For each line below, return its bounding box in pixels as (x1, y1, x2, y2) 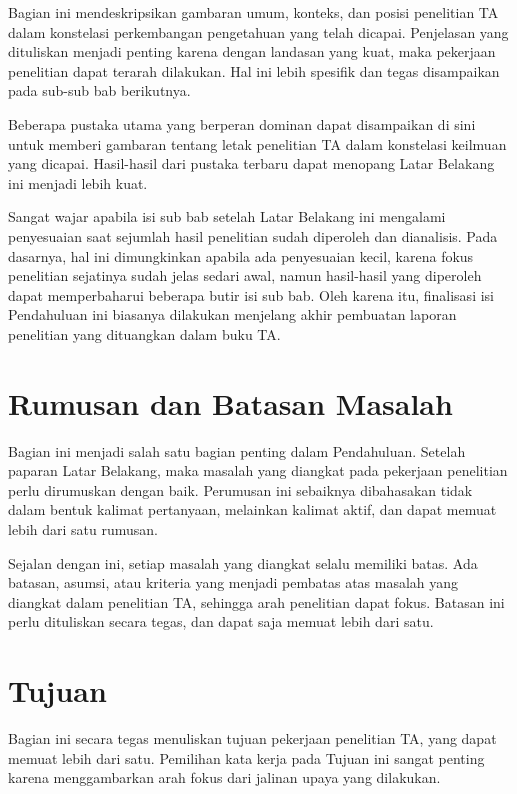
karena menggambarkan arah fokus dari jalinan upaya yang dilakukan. (8, 767, 441, 788)
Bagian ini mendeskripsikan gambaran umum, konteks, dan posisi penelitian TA (8, 2, 499, 22)
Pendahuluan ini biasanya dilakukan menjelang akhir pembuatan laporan (8, 304, 457, 325)
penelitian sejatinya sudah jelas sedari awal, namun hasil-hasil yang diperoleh (8, 265, 482, 286)
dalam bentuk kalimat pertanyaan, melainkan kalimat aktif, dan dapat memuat (8, 499, 497, 520)
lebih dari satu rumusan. (8, 519, 158, 539)
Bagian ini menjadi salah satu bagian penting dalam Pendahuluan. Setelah (8, 440, 466, 461)
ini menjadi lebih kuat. (8, 172, 148, 193)
